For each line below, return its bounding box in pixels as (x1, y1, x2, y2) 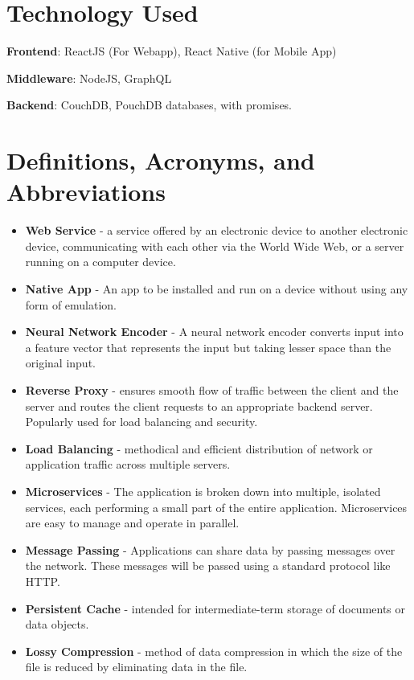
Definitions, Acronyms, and (6, 144, 315, 177)
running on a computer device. (25, 253, 176, 270)
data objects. (25, 616, 89, 633)
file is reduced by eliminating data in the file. (25, 658, 248, 675)
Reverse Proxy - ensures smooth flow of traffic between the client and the (25, 381, 399, 398)
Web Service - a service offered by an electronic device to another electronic (25, 222, 408, 239)
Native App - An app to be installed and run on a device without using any (25, 281, 408, 297)
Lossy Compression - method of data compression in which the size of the (25, 642, 403, 659)
